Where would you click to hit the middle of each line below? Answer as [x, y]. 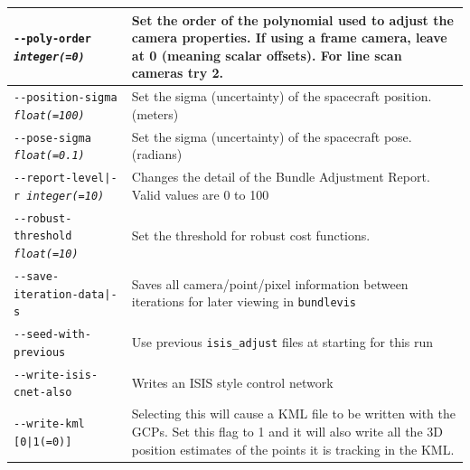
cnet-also [43, 393]
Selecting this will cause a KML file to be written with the [293, 414]
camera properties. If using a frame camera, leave [289, 38]
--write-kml [49, 424]
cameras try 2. [178, 73]
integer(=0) [49, 56]
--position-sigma [66, 98]
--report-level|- [66, 179]
